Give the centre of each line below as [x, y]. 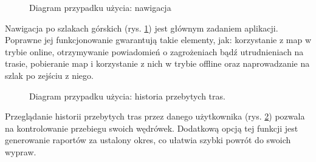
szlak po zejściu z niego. [49, 75]
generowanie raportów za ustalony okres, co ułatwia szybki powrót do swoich [148, 140]
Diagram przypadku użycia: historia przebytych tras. [127, 96]
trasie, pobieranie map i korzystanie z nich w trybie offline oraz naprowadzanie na [157, 63]
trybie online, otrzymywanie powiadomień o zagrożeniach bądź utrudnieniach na [154, 51]
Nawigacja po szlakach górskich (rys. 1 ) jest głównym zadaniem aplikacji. [142, 28]
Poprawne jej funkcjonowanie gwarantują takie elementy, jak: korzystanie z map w [158, 40]
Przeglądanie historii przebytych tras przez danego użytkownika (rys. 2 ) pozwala [155, 116]
